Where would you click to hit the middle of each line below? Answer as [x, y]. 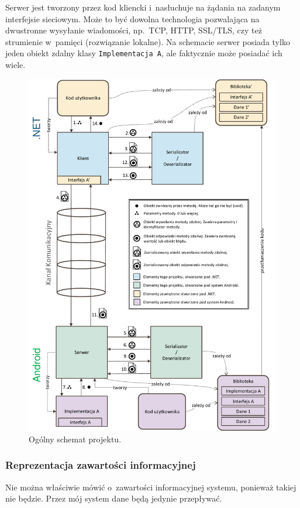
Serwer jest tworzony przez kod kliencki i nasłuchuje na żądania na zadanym [143, 7]
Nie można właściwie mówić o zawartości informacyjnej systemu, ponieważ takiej [151, 487]
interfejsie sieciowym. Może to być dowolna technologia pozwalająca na [132, 18]
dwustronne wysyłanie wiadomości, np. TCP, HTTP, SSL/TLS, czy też [134, 30]
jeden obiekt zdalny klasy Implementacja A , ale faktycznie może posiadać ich [144, 53]
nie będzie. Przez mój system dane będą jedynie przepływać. [114, 498]
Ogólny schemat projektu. [75, 439]
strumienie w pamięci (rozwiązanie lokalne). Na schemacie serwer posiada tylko [148, 41]
